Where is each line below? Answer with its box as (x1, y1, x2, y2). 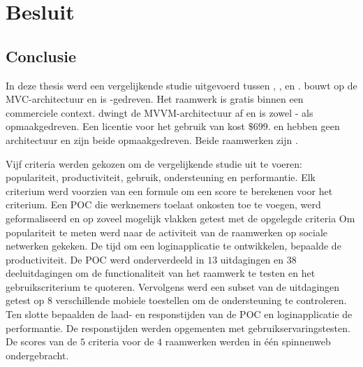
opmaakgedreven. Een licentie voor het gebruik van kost (6, 119, 245, 134)
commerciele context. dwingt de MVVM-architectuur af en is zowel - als (6, 105, 313, 120)
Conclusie (6, 45, 77, 66)
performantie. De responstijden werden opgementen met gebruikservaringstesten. (6, 320, 350, 335)
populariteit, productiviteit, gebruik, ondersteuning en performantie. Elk (6, 170, 316, 185)
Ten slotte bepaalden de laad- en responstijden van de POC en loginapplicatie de (6, 307, 353, 322)
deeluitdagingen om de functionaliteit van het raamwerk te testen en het (6, 266, 316, 280)
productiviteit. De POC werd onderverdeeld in (6, 252, 205, 266)
